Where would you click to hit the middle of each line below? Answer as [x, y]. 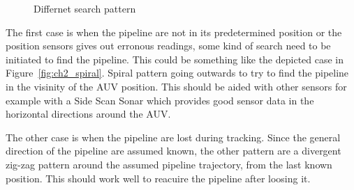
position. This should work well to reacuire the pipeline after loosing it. [158, 178]
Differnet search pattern [85, 8]
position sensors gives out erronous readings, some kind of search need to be [168, 46]
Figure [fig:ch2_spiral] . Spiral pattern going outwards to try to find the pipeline [177, 73]
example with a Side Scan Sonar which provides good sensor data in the [160, 100]
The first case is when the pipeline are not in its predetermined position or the [174, 32]
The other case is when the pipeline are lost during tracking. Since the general [173, 137]
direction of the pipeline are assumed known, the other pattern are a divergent [174, 151]
